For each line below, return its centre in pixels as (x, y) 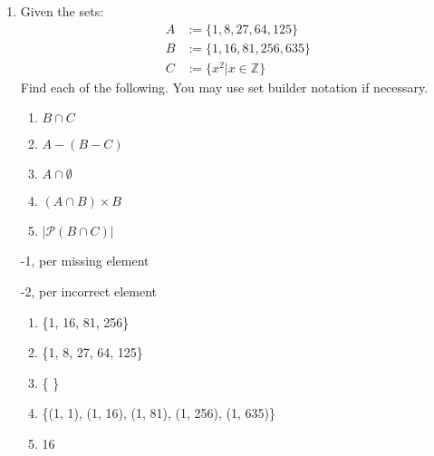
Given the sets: (62, 11)
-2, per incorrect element (89, 291)
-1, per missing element (85, 261)
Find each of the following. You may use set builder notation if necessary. (224, 87)
